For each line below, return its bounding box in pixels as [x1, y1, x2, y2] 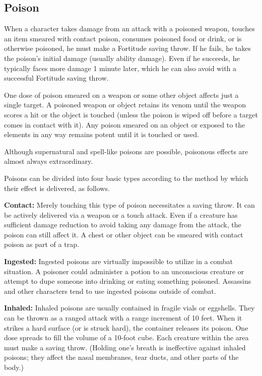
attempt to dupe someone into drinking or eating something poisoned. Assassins [4, 276, 251, 286]
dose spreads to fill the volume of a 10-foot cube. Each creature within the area [4, 332, 249, 343]
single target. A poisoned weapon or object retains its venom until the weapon [4, 99, 246, 110]
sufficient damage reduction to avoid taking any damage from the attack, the [4, 219, 241, 230]
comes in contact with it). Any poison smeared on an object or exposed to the [4, 119, 245, 130]
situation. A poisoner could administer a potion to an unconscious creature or [4, 266, 244, 276]
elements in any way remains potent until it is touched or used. [4, 129, 199, 140]
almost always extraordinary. [4, 156, 93, 166]
